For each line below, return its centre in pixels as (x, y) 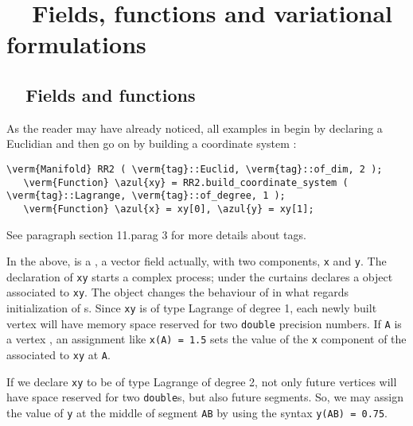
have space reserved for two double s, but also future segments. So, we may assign (205, 397)
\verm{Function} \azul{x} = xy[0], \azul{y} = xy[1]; (169, 209)
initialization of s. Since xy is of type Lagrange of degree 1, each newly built (192, 308)
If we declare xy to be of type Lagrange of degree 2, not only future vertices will (202, 381)
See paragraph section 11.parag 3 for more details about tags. (156, 234)
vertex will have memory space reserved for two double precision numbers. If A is (204, 323)
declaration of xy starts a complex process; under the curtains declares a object (200, 276)
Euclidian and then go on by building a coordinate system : (152, 143)
